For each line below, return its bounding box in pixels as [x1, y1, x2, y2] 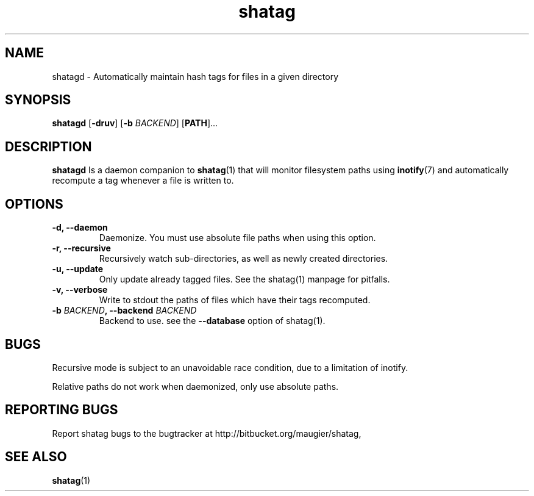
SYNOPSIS [5, 92, 71, 108]
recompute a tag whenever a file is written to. [52, 175, 234, 186]
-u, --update [52, 264, 104, 275]
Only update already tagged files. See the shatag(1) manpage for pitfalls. [99, 274, 390, 285]
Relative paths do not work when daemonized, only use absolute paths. [52, 381, 339, 392]
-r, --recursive [52, 243, 111, 254]
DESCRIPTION [5, 138, 92, 154]
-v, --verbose [52, 284, 108, 295]
